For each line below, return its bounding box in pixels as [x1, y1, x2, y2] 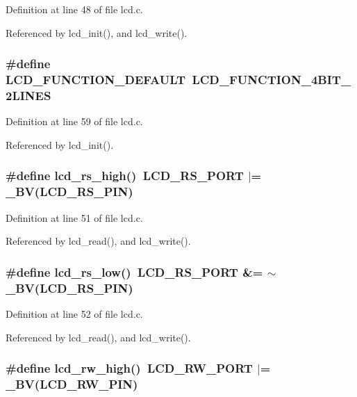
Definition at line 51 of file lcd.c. [6, 210, 143, 225]
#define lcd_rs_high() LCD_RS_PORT [6, 167, 244, 184]
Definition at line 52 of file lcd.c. [6, 306, 143, 321]
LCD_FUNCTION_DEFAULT [6, 71, 186, 88]
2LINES [6, 86, 51, 104]
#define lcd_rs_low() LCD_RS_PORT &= [6, 263, 263, 280]
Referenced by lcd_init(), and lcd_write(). [6, 25, 188, 40]
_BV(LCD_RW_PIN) [6, 375, 138, 393]
